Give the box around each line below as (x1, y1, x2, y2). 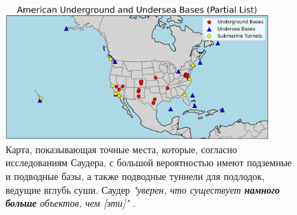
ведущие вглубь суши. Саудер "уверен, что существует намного (6, 182, 280, 196)
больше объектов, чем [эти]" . (6, 196, 136, 210)
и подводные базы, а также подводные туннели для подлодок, (6, 169, 265, 183)
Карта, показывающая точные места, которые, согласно (6, 142, 237, 156)
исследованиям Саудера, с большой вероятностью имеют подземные (6, 155, 292, 170)
